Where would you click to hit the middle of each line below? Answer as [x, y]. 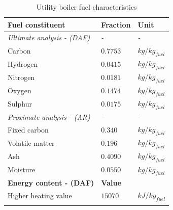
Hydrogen [23, 63]
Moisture [22, 169]
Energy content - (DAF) [51, 182]
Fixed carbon [28, 129]
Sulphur [20, 104]
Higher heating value [40, 195]
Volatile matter [31, 143]
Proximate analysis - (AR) [49, 116]
